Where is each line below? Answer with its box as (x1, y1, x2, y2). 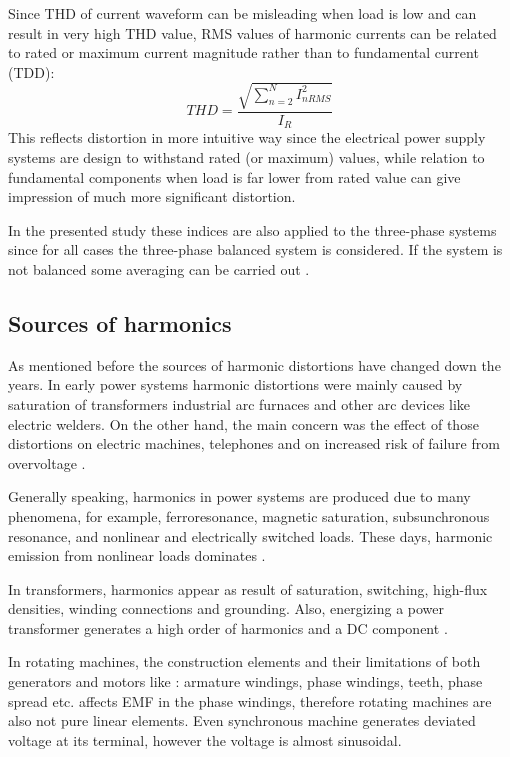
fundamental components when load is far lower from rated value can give (8, 166, 461, 187)
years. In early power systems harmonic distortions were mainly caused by (8, 374, 463, 395)
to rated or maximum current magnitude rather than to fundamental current (8, 42, 479, 63)
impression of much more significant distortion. (8, 186, 296, 207)
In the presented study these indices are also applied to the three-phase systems (8, 219, 497, 240)
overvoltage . (8, 452, 86, 473)
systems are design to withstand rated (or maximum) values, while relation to (8, 147, 485, 167)
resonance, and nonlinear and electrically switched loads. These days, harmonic (8, 525, 493, 546)
